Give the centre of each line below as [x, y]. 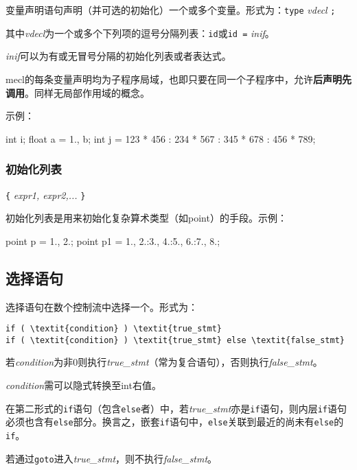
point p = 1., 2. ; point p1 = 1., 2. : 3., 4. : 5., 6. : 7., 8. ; [113, 240]
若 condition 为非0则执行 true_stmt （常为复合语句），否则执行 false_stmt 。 [164, 362]
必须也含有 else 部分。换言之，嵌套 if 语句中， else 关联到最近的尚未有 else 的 [175, 422]
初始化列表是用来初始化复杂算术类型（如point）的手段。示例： [146, 218]
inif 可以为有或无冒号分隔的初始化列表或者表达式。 [118, 56]
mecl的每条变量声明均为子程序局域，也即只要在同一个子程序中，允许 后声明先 [178, 79]
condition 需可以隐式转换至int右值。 [83, 385]
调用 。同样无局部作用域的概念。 [78, 92]
